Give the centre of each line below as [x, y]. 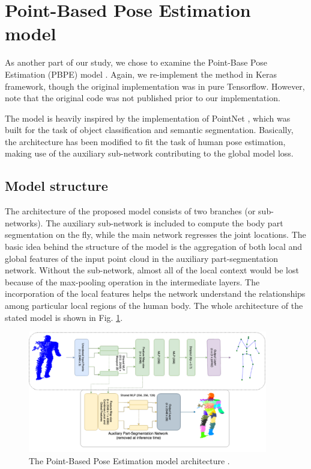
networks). [24, 222]
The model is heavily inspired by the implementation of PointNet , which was [148, 118]
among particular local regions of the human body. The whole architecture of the [154, 306]
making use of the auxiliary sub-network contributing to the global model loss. [149, 153]
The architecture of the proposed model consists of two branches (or [130, 211]
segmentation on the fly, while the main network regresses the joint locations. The [155, 234]
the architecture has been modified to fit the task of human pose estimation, [145, 141]
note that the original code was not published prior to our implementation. [143, 98]
